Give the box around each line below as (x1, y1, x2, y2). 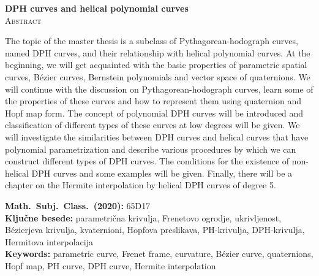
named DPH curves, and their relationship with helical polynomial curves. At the (5, 46, 310, 59)
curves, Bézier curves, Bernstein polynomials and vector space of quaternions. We (5, 70, 310, 83)
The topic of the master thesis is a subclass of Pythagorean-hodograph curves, (5, 34, 298, 47)
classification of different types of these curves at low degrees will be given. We (5, 118, 300, 131)
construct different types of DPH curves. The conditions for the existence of (5, 155, 290, 167)
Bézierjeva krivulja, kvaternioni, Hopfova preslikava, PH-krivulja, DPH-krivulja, (5, 223, 305, 236)
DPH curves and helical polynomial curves (5, 2, 189, 14)
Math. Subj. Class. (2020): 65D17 (5, 199, 151, 212)
